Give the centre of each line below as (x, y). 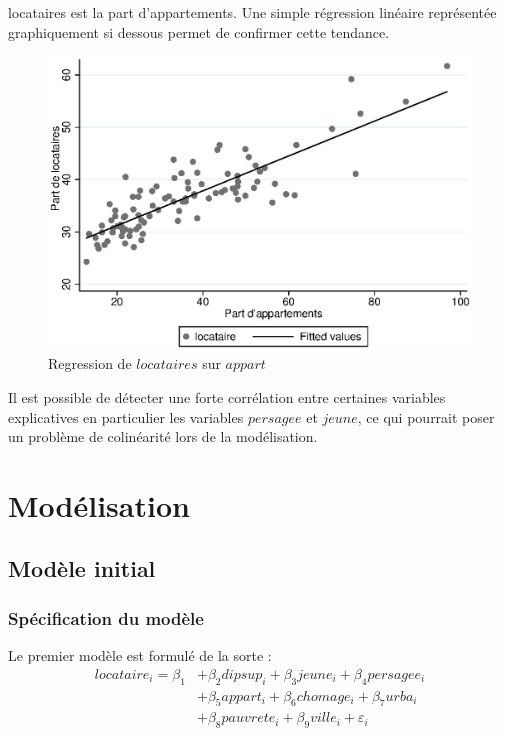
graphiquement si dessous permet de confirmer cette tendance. (199, 31)
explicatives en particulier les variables (126, 416)
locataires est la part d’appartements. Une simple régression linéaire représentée (252, 12)
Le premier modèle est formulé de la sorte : (140, 655)
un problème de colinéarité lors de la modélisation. (163, 436)
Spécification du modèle (106, 617)
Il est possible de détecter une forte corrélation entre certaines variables (227, 396)
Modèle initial (82, 568)
